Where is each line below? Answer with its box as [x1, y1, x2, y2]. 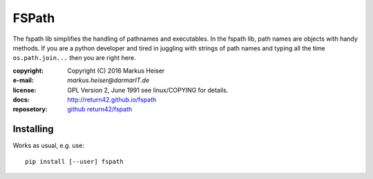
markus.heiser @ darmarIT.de [67, 76, 150, 84]
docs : [12, 95, 30, 104]
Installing [12, 123, 55, 135]
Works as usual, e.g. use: [12, 142, 84, 150]
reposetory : [12, 105, 48, 113]
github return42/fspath [67, 105, 133, 113]
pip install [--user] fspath [25, 158, 124, 165]
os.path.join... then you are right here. [12, 54, 136, 62]
